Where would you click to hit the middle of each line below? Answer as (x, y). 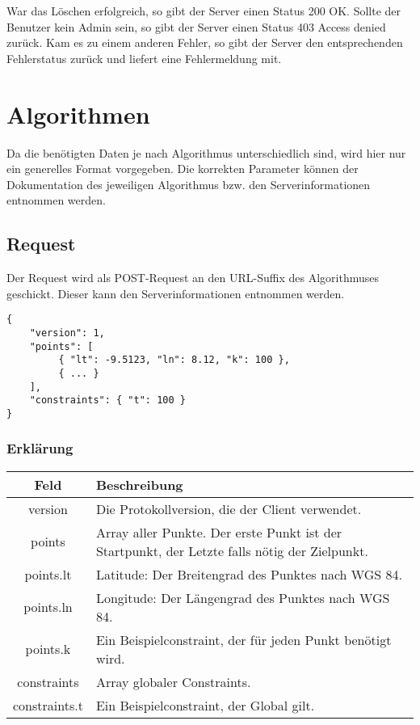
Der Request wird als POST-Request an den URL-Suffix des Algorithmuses (193, 278)
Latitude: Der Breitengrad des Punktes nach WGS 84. (249, 574)
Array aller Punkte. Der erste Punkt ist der (219, 532)
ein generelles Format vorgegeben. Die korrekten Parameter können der (183, 169)
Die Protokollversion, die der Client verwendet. (229, 508)
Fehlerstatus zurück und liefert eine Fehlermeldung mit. (144, 58)
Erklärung (40, 448)
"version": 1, (67, 333)
